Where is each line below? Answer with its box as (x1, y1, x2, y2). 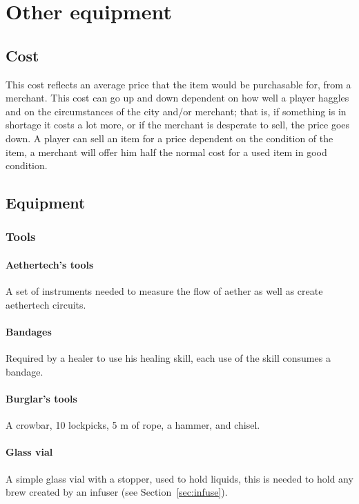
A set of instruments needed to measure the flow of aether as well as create (6, 284, 323, 298)
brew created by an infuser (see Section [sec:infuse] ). (6, 485, 228, 499)
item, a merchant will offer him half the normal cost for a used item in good (6, 144, 327, 159)
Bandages (6, 324, 52, 338)
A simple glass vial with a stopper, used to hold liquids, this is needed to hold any (6, 471, 353, 485)
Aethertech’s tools (6, 257, 94, 271)
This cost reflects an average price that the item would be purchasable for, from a (6, 77, 351, 91)
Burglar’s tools (6, 391, 77, 405)
